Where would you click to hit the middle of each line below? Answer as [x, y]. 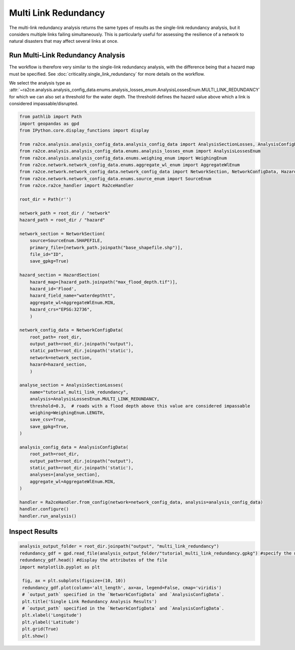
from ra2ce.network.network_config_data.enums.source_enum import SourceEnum [115, 179]
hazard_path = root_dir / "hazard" [62, 220]
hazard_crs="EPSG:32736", [61, 310]
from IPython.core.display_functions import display [84, 130]
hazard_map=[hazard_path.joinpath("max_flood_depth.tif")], [104, 282]
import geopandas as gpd [49, 124]
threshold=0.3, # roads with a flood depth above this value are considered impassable [140, 406]
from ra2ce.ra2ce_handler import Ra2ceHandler [76, 186]
